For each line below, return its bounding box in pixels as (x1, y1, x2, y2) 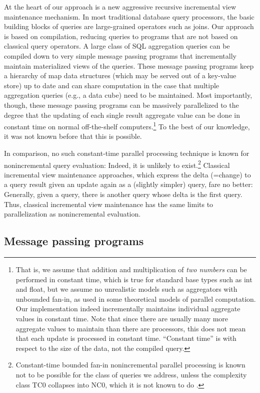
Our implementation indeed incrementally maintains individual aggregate (15, 303, 240, 314)
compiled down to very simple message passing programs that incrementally (4, 50, 236, 61)
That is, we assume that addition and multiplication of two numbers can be (15, 264, 247, 274)
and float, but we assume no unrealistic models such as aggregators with (15, 284, 237, 294)
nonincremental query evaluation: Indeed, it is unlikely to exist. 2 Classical (4, 158, 230, 170)
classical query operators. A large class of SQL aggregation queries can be (4, 41, 230, 51)
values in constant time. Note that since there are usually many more (15, 313, 228, 323)
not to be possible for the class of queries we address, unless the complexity (15, 369, 247, 379)
